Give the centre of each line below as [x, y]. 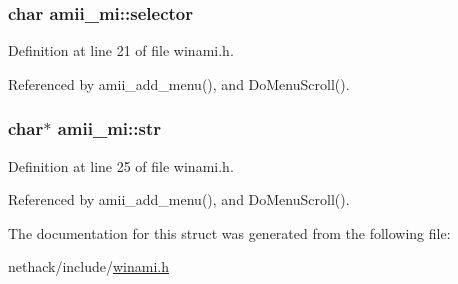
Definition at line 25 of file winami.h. [121, 165]
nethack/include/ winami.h [89, 266]
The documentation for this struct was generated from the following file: [229, 232]
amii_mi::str [109, 128]
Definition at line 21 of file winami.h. [121, 50]
